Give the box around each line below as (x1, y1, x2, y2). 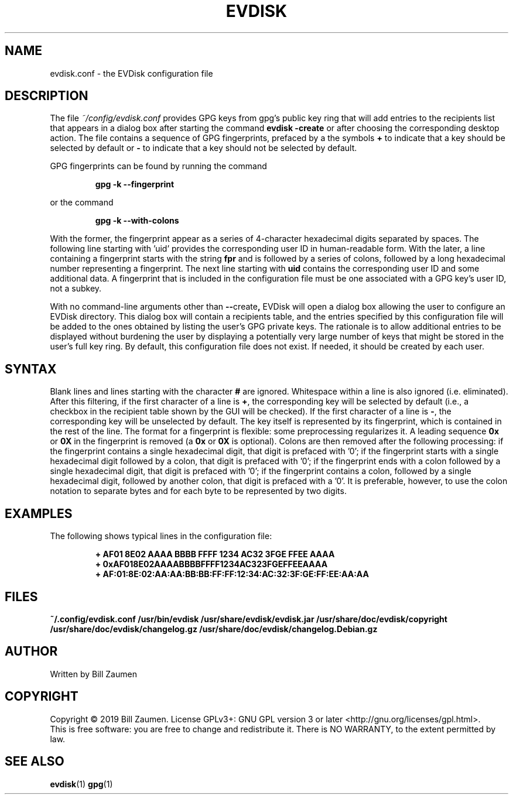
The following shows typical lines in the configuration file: (50, 531, 272, 541)
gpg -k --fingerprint (95, 179, 175, 190)
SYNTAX (5, 361, 57, 376)
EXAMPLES (5, 506, 73, 521)
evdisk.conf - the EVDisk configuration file (50, 68, 213, 78)
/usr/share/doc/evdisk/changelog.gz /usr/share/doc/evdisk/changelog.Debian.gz (50, 623, 378, 634)
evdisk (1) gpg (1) (50, 779, 113, 789)
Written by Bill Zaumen (50, 668, 137, 679)
